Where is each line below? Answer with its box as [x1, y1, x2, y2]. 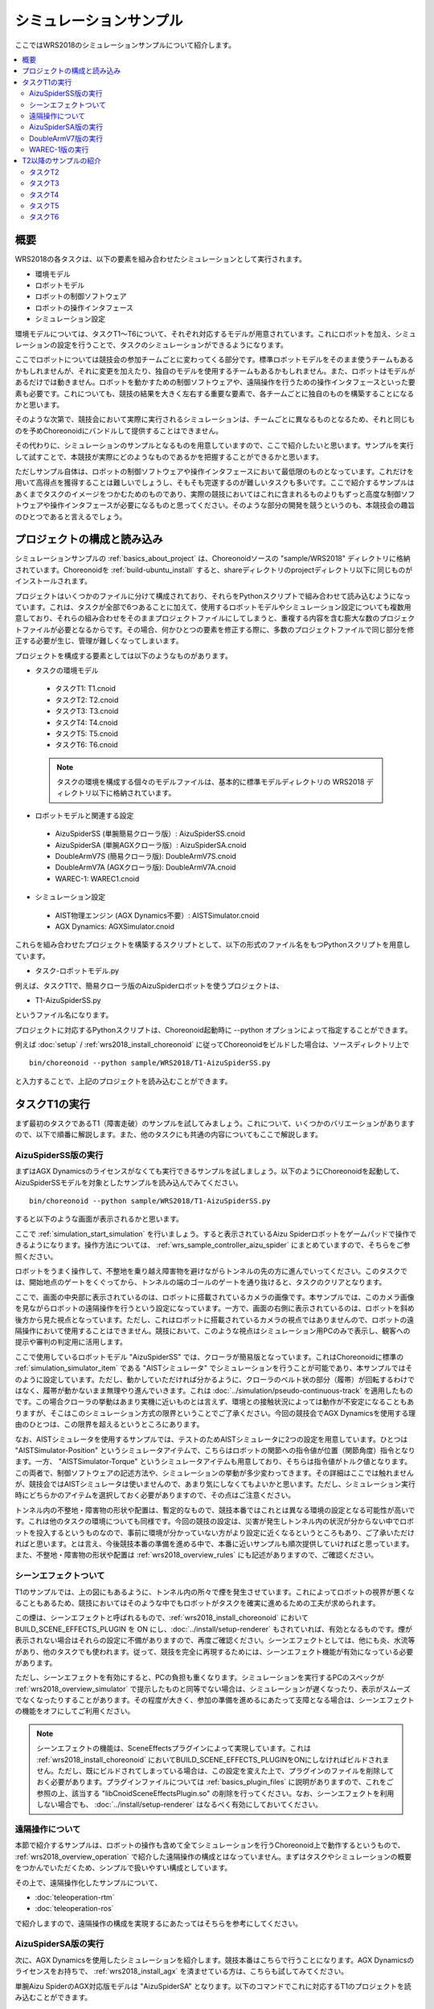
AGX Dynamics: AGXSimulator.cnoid [55, 921, 175, 931]
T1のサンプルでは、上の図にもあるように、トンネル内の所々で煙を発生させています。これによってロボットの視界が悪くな [14, 1587, 416, 1597]
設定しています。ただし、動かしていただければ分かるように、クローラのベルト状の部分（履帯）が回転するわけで [43, 1374, 416, 1384]
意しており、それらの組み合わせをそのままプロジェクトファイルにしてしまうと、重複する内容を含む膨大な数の [14, 613, 380, 623]
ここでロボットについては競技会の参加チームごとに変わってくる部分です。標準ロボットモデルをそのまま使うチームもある [14, 354, 414, 365]
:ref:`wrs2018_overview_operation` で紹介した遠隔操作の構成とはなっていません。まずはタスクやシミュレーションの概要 [14, 1851, 412, 1861]
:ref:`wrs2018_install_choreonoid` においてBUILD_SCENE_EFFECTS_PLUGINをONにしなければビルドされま [36, 1754, 390, 1764]
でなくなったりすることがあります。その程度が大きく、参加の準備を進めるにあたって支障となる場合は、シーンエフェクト [14, 1696, 415, 1705]
